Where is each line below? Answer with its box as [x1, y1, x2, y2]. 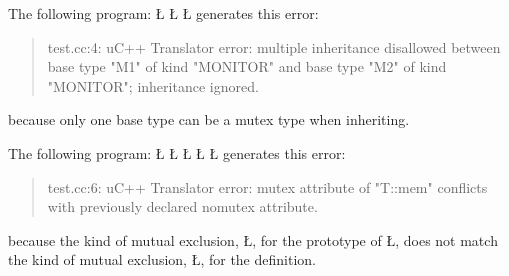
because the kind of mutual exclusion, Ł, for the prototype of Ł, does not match [8, 229, 498, 250]
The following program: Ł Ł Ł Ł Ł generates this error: [8, 142, 346, 163]
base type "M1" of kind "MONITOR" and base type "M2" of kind [47, 56, 447, 77]
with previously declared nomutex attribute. [47, 196, 318, 217]
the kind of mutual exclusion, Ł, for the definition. [8, 249, 316, 270]
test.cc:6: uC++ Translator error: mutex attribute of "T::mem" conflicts [47, 176, 488, 197]
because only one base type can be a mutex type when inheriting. [8, 109, 410, 130]
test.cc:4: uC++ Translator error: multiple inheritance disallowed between [47, 36, 501, 57]
